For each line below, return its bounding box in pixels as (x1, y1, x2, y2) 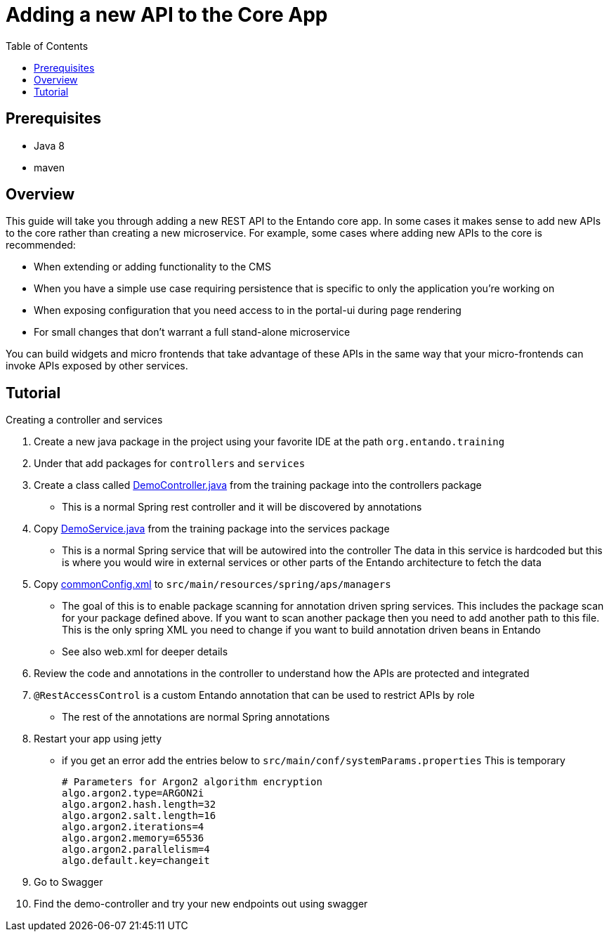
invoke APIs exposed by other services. (6, 360, 188, 372)
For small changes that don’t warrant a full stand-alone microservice (34, 326, 351, 339)
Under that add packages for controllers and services (34, 457, 306, 470)
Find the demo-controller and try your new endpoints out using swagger (34, 898, 368, 910)
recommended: (6, 239, 76, 251)
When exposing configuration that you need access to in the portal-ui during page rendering (34, 304, 461, 317)
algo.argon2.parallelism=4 (62, 844, 210, 856)
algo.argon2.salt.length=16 (62, 810, 216, 822)
